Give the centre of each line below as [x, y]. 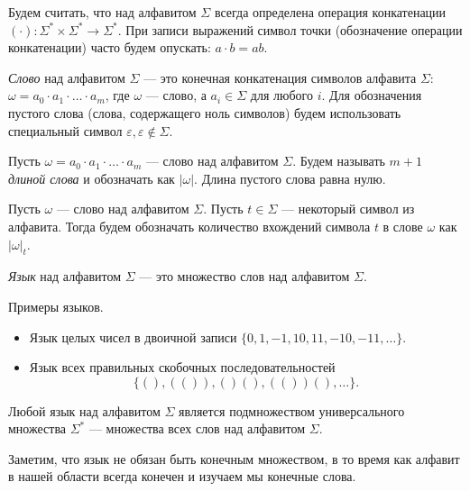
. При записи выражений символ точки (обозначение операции [290, 29]
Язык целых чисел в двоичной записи [133, 336]
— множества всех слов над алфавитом [197, 428]
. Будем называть [339, 161]
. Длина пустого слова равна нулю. [290, 178]
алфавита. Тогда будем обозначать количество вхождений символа [189, 226]
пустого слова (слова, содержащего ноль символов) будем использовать [205, 112]
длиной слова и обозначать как [92, 178]
